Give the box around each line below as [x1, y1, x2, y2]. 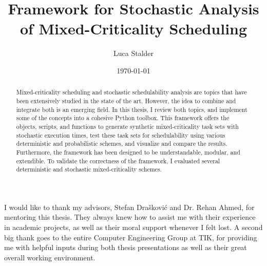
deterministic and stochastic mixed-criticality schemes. [16, 165, 162, 174]
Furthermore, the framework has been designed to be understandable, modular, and [16, 147, 240, 156]
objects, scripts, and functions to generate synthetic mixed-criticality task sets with [16, 122, 239, 130]
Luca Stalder [113, 48, 154, 59]
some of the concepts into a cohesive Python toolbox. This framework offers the [16, 113, 230, 122]
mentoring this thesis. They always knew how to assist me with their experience [4, 212, 256, 222]
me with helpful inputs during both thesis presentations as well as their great [4, 242, 247, 253]
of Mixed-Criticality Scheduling [20, 18, 247, 39]
